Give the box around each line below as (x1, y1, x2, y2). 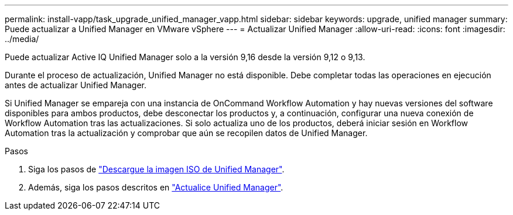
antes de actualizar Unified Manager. (5, 80, 147, 90)
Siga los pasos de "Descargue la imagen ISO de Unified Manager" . (28, 164, 285, 174)
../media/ (5, 34, 39, 44)
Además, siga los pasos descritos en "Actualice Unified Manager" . (28, 182, 283, 192)
